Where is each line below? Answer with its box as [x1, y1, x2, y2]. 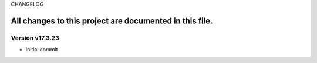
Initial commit [25, 46, 58, 53]
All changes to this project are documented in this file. [11, 16, 213, 26]
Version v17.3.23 [11, 34, 60, 42]
